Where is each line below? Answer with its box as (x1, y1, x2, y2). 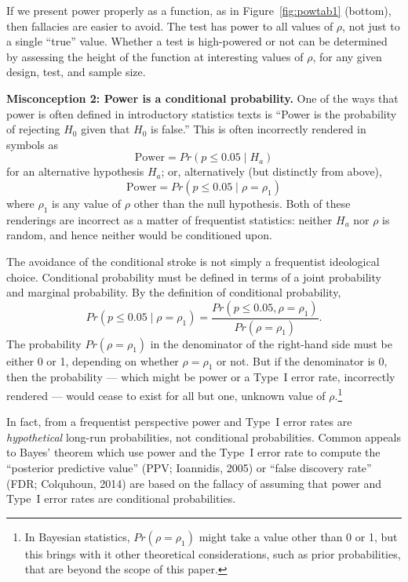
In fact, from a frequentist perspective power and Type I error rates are (6, 413, 352, 430)
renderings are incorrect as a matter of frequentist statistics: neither (6, 211, 333, 227)
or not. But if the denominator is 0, (217, 352, 388, 369)
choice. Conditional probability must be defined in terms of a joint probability (6, 268, 381, 285)
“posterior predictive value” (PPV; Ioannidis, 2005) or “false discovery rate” (6, 460, 372, 475)
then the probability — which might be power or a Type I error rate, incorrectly (6, 369, 395, 385)
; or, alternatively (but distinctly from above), (161, 163, 382, 180)
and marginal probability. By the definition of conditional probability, (6, 284, 341, 300)
